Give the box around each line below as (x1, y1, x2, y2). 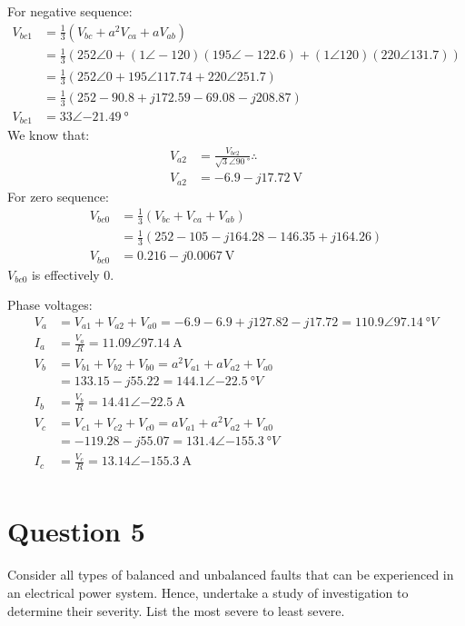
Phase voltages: (7, 295, 93, 314)
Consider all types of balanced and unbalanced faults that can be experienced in (7, 565, 454, 584)
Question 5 (7, 512, 145, 550)
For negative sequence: (7, 2, 133, 20)
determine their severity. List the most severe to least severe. (7, 601, 345, 620)
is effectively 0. (31, 264, 114, 283)
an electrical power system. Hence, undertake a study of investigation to (7, 582, 409, 601)
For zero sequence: (7, 186, 109, 205)
